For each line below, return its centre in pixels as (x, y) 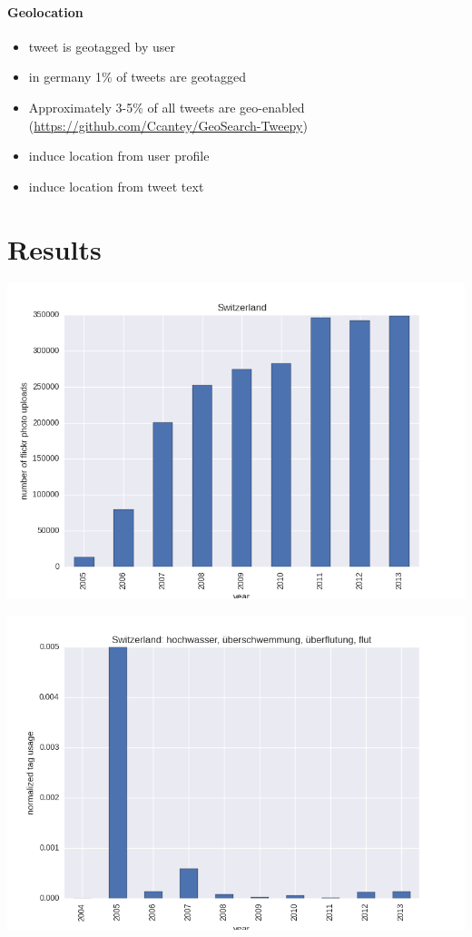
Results (54, 248)
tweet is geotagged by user (102, 46)
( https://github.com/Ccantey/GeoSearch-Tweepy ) (168, 125)
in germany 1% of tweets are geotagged (138, 77)
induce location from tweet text (116, 186)
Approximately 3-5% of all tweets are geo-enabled (167, 107)
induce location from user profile (119, 156)
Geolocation (45, 11)
